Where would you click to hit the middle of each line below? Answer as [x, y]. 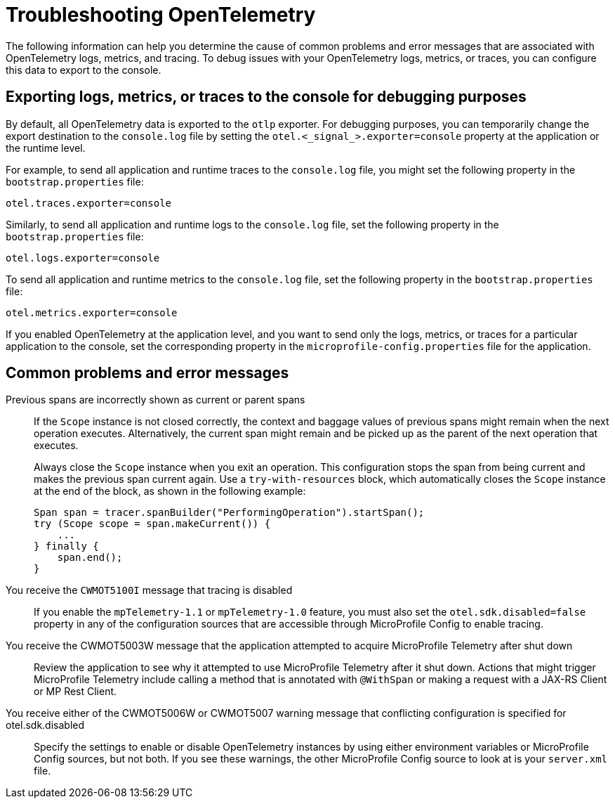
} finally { [66, 546]
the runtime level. [46, 148]
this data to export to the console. [84, 70]
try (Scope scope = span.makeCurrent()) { [152, 524]
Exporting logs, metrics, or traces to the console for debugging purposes [266, 97]
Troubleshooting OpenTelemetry [161, 15]
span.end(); [90, 558]
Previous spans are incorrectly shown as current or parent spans [156, 400]
